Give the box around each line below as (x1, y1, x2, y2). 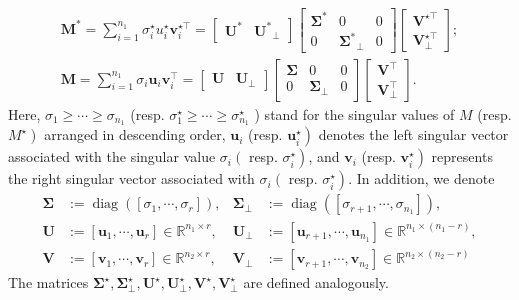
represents (431, 146, 493, 167)
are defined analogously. (243, 272, 389, 293)
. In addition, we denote (348, 168, 495, 189)
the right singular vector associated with (8, 168, 255, 189)
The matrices (8, 272, 89, 293)
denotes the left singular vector (318, 124, 509, 145)
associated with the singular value (8, 146, 216, 167)
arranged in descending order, (44, 124, 226, 145)
